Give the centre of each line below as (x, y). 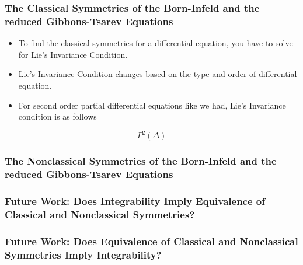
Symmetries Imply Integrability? (83, 254)
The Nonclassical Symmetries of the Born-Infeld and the (141, 161)
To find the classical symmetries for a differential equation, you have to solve (156, 43)
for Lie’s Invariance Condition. (73, 54)
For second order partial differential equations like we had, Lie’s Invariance (152, 105)
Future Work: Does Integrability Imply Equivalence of (135, 201)
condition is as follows (58, 116)
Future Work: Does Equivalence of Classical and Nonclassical (151, 241)
